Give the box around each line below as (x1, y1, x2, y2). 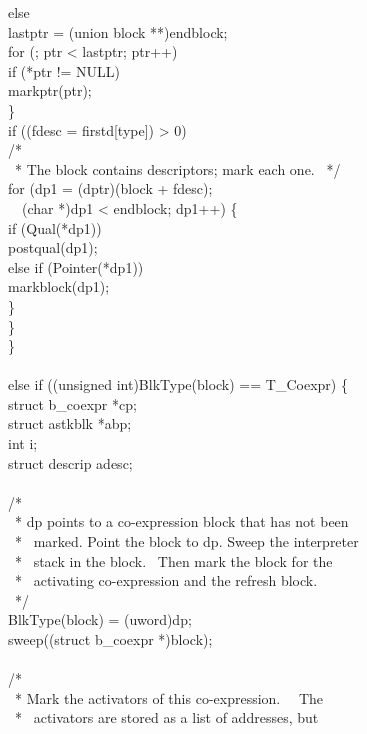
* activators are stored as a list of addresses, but (14, 707, 319, 728)
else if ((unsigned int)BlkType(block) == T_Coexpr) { (8, 374, 348, 395)
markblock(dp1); (8, 276, 110, 297)
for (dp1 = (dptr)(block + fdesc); (8, 178, 213, 199)
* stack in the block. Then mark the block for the (14, 550, 333, 571)
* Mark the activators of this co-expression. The (14, 687, 324, 708)
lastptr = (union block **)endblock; (8, 21, 228, 42)
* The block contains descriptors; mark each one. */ (14, 158, 341, 179)
